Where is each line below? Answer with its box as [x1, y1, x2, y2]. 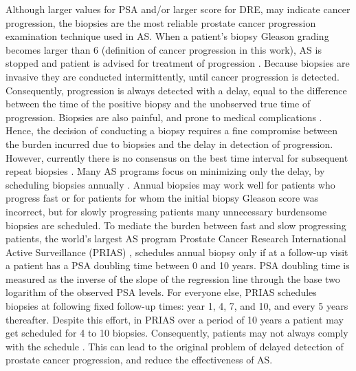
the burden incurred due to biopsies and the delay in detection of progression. [5, 136, 333, 151]
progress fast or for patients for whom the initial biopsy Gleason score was [5, 191, 319, 205]
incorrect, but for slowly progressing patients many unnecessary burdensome [5, 204, 327, 218]
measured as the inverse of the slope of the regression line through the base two [5, 271, 340, 286]
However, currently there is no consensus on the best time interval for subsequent [5, 150, 348, 165]
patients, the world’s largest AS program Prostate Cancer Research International [5, 231, 346, 246]
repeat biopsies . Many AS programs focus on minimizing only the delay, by [5, 164, 325, 178]
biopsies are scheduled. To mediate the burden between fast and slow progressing [5, 218, 346, 232]
